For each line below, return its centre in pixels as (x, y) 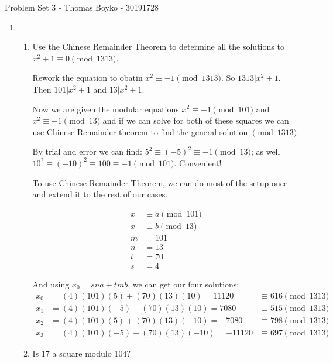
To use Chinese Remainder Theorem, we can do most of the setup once (160, 182)
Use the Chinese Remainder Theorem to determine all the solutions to (158, 47)
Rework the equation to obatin (87, 78)
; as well (265, 151)
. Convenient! (198, 162)
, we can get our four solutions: (183, 284)
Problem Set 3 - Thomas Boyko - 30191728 (82, 7)
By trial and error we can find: (87, 151)
